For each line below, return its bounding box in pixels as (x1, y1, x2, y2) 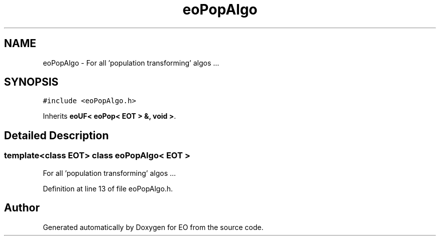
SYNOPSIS (4, 76, 59, 89)
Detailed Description (4, 129, 109, 142)
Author (4, 201, 40, 214)
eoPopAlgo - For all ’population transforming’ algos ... (43, 58, 219, 67)
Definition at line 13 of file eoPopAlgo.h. (43, 184, 173, 193)
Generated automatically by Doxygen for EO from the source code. (43, 222, 264, 231)
